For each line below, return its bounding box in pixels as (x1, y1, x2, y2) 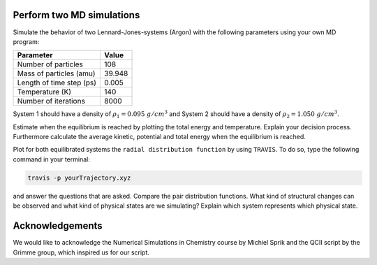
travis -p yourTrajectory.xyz (27, 173, 131, 182)
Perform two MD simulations (13, 9, 140, 21)
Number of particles (17, 59, 84, 69)
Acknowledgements (13, 220, 103, 232)
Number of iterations (17, 96, 85, 106)
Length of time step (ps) (17, 78, 97, 87)
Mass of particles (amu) (17, 69, 96, 78)
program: (13, 37, 40, 45)
